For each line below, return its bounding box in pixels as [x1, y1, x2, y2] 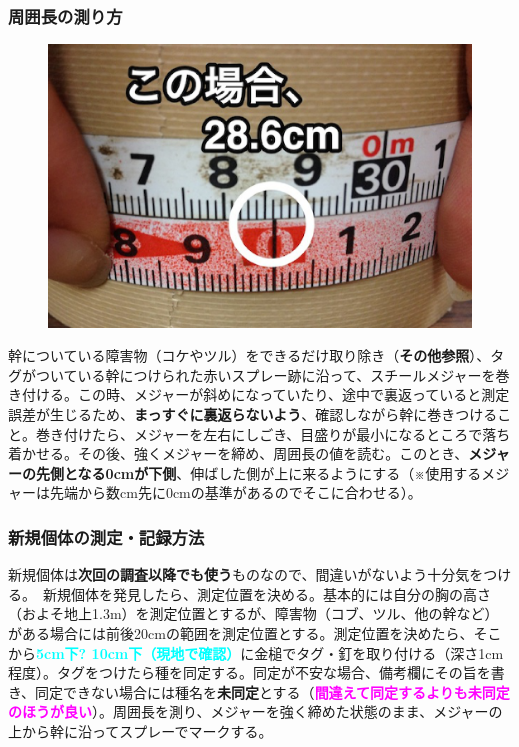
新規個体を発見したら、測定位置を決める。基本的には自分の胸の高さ [42, 583, 491, 604]
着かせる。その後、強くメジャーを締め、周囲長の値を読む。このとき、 [8, 443, 469, 464]
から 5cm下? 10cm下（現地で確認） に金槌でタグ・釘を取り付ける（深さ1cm [8, 642, 504, 663]
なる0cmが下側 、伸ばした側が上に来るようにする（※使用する [77, 462, 482, 483]
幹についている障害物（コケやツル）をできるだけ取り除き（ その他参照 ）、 [8, 345, 491, 366]
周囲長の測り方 [8, 3, 123, 28]
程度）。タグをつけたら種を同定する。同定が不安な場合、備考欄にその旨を [8, 662, 491, 683]
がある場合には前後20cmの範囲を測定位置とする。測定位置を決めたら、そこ [8, 623, 502, 644]
